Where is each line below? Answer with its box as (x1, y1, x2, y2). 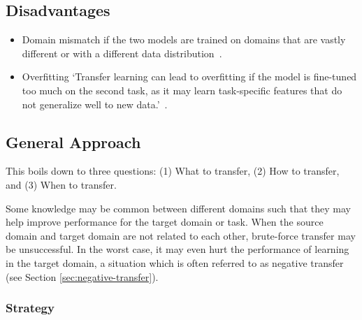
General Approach (6, 131, 141, 152)
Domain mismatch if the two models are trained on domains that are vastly (22, 32, 346, 47)
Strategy (6, 299, 55, 317)
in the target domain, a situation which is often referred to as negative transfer (6, 255, 344, 270)
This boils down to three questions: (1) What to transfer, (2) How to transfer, (6, 163, 340, 178)
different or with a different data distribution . (22, 45, 222, 60)
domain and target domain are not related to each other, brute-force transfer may (6, 228, 356, 242)
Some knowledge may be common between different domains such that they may (6, 201, 352, 215)
